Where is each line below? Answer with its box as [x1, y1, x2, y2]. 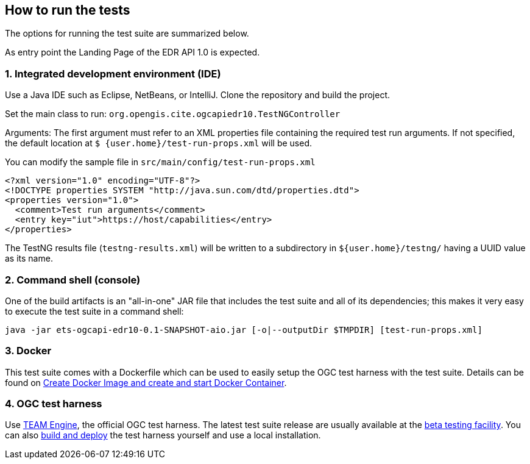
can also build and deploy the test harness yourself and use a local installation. [5, 430, 321, 441]
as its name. [5, 253, 53, 264]
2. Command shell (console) [5, 273, 141, 286]
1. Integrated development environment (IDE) [5, 67, 221, 80]
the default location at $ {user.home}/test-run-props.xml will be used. [5, 138, 312, 149]
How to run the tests [5, 2, 130, 18]
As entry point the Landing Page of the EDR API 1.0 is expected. [5, 47, 260, 58]
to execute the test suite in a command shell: [5, 305, 184, 316]
